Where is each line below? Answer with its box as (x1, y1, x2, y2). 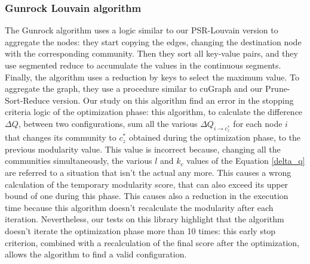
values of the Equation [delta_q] (186, 154, 305, 167)
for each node (233, 117, 283, 129)
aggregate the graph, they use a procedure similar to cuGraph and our (5, 82, 263, 95)
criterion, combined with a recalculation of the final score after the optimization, (5, 236, 300, 249)
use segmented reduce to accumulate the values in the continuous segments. (5, 59, 281, 71)
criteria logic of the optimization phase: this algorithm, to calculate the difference (5, 105, 303, 118)
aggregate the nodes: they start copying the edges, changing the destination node (5, 35, 302, 48)
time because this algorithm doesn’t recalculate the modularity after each (5, 201, 274, 213)
